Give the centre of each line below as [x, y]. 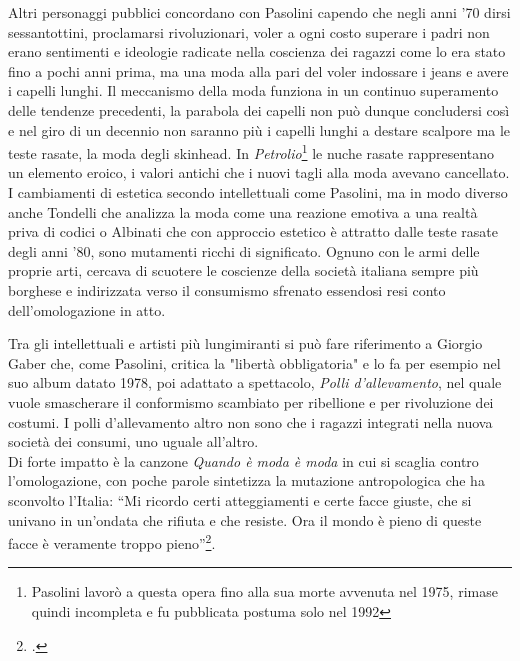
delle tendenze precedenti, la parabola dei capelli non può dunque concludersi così [259, 109]
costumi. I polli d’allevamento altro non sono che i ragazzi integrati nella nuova [250, 421]
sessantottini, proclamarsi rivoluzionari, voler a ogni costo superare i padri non [249, 31]
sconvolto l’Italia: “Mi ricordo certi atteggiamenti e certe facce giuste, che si [240, 499]
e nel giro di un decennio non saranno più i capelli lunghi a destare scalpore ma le [259, 129]
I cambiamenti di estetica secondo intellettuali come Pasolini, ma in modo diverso [258, 192]
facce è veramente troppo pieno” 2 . [112, 541]
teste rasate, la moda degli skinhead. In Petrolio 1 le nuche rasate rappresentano [251, 151]
